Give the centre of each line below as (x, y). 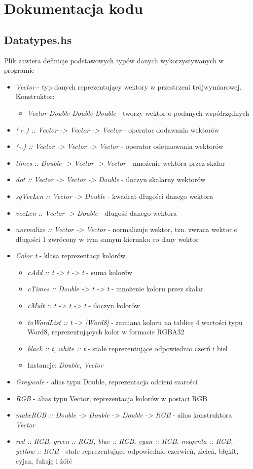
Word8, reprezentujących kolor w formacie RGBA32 (106, 332)
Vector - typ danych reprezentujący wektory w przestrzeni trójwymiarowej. (128, 86)
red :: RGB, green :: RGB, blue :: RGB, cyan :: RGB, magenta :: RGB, (124, 441)
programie (19, 70)
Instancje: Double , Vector (65, 365)
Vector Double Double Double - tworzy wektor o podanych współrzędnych (138, 113)
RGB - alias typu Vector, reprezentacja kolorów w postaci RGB (111, 398)
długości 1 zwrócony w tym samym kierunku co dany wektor (107, 239)
